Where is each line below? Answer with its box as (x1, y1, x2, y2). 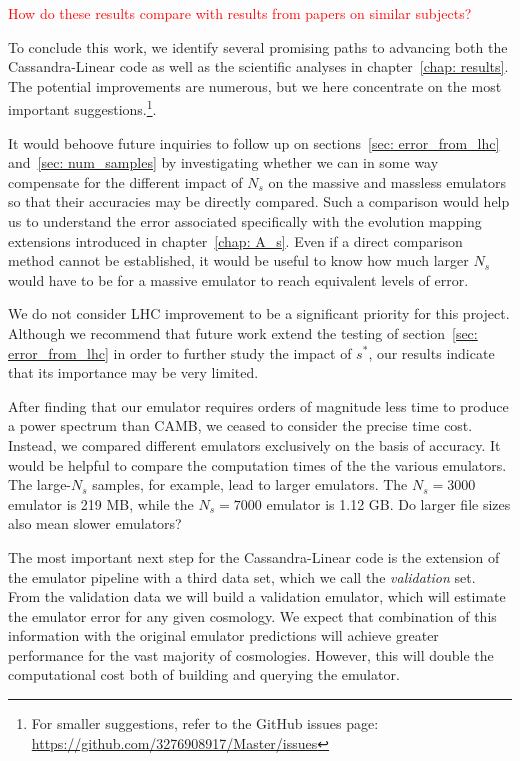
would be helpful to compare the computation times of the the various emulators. (8, 454, 507, 475)
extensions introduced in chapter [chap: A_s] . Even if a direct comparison (8, 230, 463, 251)
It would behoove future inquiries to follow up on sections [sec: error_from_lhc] (8, 132, 500, 153)
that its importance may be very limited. (8, 362, 259, 383)
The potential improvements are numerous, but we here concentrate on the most (8, 75, 502, 96)
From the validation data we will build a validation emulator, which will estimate (8, 586, 506, 607)
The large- (8, 474, 72, 495)
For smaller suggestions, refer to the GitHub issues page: (31, 713, 379, 734)
